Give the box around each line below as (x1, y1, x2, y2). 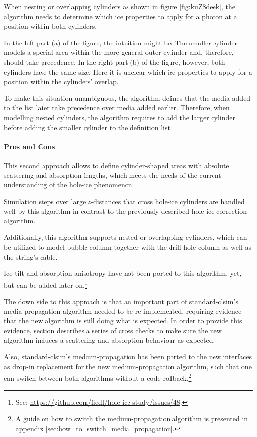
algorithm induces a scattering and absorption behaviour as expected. (4, 335, 215, 345)
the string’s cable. (4, 251, 58, 262)
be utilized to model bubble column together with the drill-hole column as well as (4, 242, 251, 252)
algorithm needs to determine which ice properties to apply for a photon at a (4, 11, 237, 21)
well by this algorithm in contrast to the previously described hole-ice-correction (4, 206, 247, 216)
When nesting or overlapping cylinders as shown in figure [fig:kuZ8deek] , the (4, 1, 235, 11)
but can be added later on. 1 (4, 278, 87, 290)
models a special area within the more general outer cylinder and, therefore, (4, 47, 234, 57)
